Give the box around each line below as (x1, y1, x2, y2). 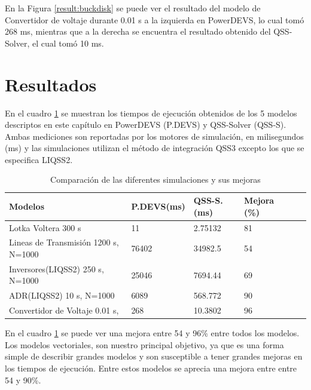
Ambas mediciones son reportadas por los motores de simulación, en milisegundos (5, 130, 304, 142)
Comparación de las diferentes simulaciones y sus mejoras (50, 173, 261, 186)
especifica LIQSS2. (5, 153, 73, 165)
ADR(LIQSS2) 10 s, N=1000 (9, 289, 115, 302)
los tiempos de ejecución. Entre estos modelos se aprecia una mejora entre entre (5, 361, 297, 374)
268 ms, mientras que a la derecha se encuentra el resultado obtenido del (5, 25, 271, 38)
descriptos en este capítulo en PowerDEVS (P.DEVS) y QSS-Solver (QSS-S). (5, 118, 286, 131)
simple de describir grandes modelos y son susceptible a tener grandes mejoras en (5, 350, 303, 363)
